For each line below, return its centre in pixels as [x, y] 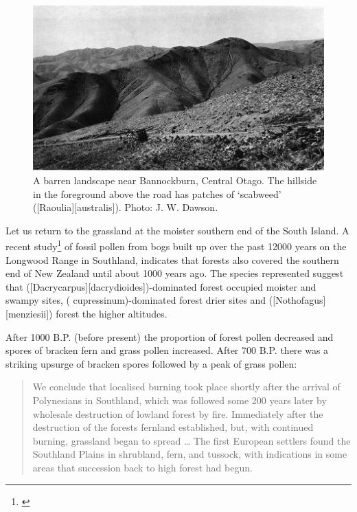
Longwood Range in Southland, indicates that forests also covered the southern [172, 259]
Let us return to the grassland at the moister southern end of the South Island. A [177, 230]
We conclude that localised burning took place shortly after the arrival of [186, 387]
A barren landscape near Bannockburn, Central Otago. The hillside [175, 180]
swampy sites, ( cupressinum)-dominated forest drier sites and [136, 300]
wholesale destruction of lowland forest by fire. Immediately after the [178, 413]
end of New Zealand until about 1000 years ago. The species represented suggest [175, 273]
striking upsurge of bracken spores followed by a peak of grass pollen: [151, 363]
